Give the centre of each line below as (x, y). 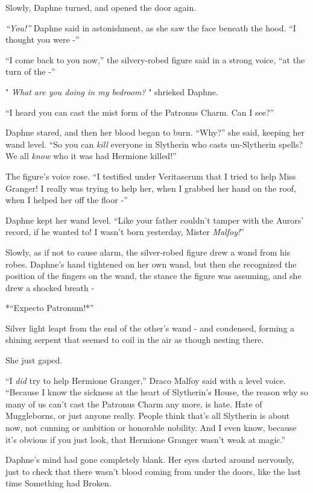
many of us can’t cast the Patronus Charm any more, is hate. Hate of (134, 404)
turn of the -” (30, 71)
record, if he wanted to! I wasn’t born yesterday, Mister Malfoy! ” (125, 232)
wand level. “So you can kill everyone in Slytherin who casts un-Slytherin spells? (154, 144)
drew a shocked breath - (50, 287)
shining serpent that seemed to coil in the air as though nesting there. (135, 340)
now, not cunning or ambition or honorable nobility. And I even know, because (151, 428)
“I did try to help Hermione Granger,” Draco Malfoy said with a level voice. (146, 380)
